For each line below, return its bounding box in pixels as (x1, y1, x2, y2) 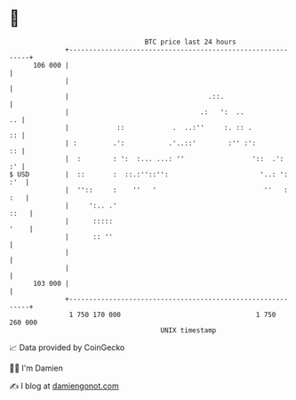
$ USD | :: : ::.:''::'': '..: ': (9, 169, 289, 179)
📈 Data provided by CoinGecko (9, 342, 125, 353)
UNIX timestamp (160, 325, 217, 335)
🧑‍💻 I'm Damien (9, 363, 64, 373)
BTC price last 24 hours (144, 37, 237, 46)
